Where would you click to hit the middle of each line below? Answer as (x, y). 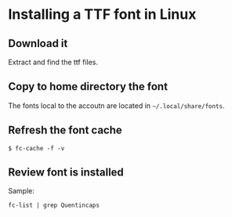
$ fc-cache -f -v (36, 148)
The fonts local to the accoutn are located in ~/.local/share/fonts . (116, 105)
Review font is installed (66, 173)
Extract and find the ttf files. (53, 62)
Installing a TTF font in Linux (102, 14)
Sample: (22, 191)
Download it (38, 43)
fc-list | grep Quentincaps (54, 205)
